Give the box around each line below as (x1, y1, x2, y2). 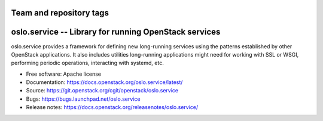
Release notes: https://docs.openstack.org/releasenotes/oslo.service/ (26, 104, 199, 111)
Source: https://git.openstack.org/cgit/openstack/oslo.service (26, 87, 179, 94)
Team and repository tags (11, 8, 109, 18)
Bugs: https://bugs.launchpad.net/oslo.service (26, 95, 141, 103)
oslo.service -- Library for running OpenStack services (11, 27, 221, 37)
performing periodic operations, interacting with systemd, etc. (11, 60, 164, 67)
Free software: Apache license (26, 70, 102, 77)
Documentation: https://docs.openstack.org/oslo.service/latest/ (26, 79, 183, 86)
